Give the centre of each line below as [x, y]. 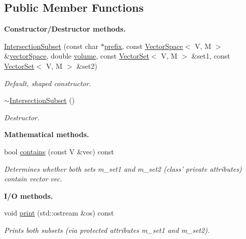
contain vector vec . [33, 179]
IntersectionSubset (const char [51, 46]
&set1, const [211, 56]
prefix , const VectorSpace [144, 46]
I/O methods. [29, 195]
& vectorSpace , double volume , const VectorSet [77, 56]
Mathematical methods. [47, 134]
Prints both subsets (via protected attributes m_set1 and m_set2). [107, 230]
